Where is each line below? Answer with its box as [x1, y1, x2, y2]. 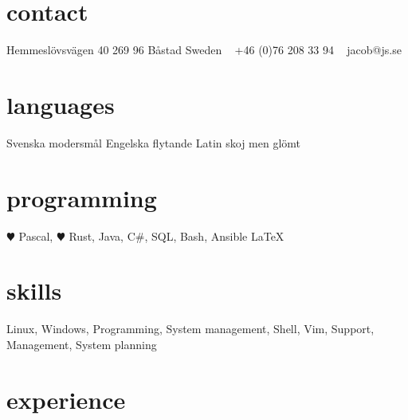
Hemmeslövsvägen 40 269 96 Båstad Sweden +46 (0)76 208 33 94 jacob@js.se [6, 41, 402, 58]
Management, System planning [6, 336, 157, 352]
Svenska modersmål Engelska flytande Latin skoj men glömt [6, 134, 301, 151]
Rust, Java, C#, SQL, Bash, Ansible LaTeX [69, 227, 284, 244]
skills [6, 274, 62, 307]
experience [6, 383, 126, 415]
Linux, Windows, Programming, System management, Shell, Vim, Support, [6, 320, 375, 337]
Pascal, [18, 227, 53, 244]
